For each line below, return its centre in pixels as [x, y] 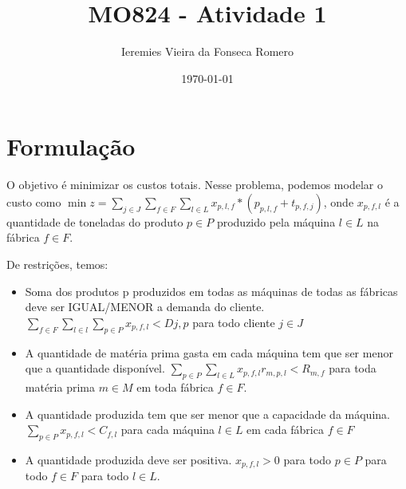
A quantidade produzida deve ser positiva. [128, 459]
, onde [339, 201]
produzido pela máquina [276, 221]
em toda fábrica [175, 387]
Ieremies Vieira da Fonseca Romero [207, 51]
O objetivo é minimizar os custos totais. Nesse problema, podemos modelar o [195, 185]
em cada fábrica [285, 430]
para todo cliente [234, 322]
